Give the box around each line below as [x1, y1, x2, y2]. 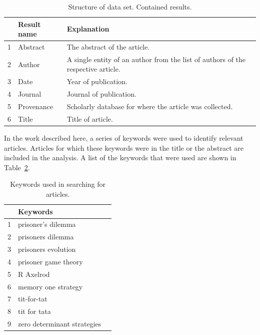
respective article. [66, 64, 120, 74]
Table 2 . [4, 162, 30, 172]
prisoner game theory [18, 256, 83, 266]
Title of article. [66, 113, 113, 124]
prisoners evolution [18, 244, 76, 254]
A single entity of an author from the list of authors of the [66, 54, 246, 64]
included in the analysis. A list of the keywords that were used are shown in [4, 152, 236, 163]
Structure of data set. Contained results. [68, 2, 192, 12]
